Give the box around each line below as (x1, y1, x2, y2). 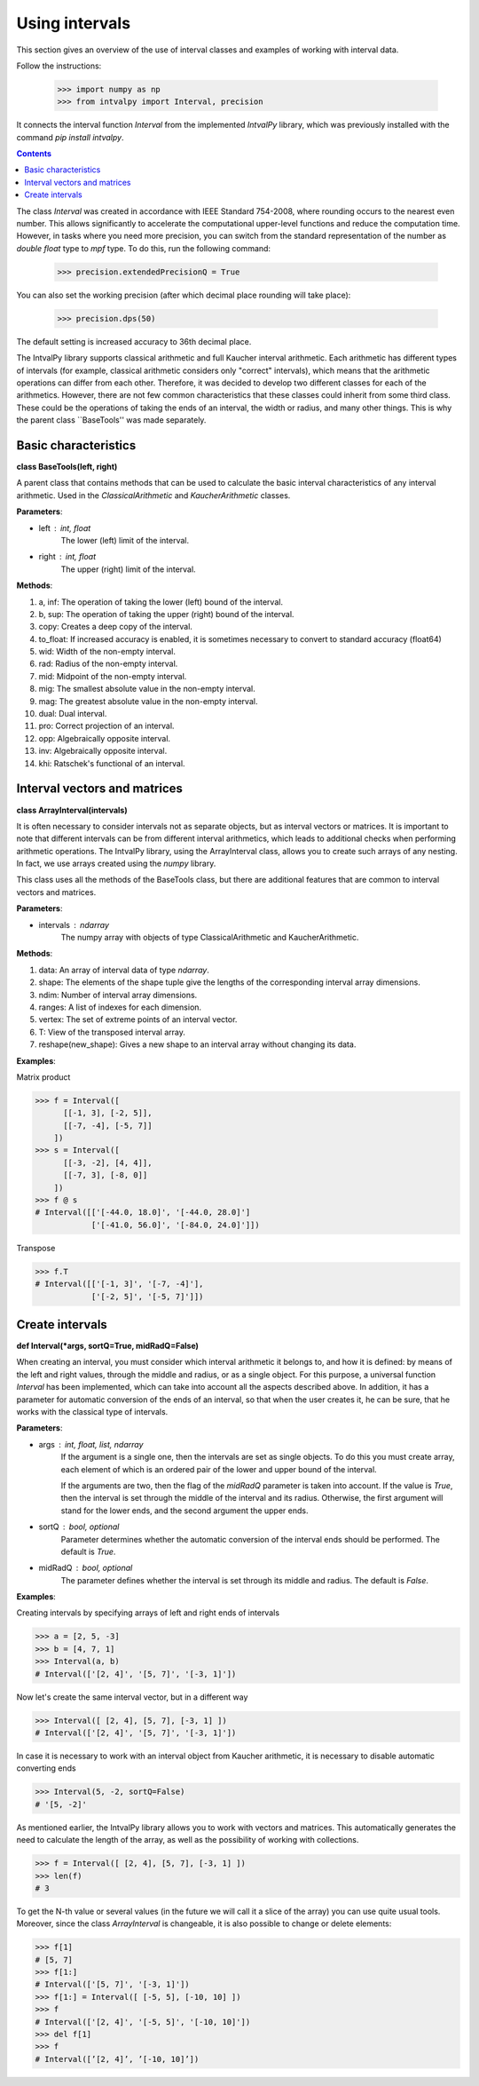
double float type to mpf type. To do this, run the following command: (16, 242, 271, 253)
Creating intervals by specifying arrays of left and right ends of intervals (16, 1607, 279, 1618)
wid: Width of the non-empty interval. (38, 646, 177, 657)
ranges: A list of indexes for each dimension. (38, 1002, 202, 1012)
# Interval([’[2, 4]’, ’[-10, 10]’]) (35, 2054, 200, 2064)
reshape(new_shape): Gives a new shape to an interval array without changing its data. (38, 1039, 357, 1050)
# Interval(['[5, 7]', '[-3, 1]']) (35, 1979, 190, 1989)
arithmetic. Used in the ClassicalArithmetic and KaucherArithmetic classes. (16, 489, 291, 501)
